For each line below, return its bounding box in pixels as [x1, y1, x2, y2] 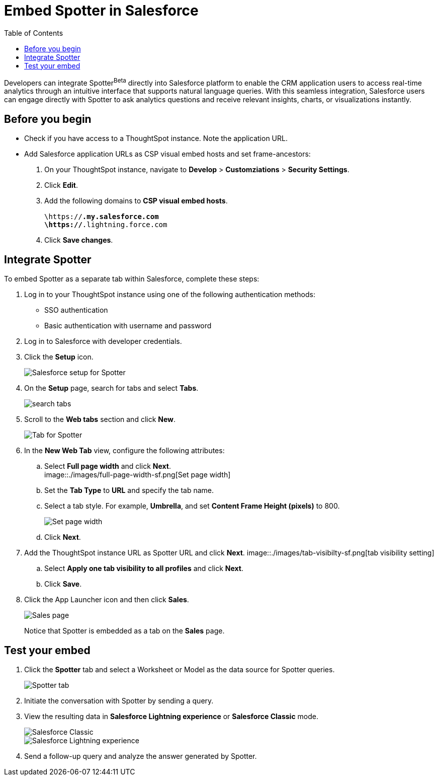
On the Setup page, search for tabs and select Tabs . [24, 384, 199, 393]
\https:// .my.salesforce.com [44, 212, 159, 221]
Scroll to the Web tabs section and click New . [24, 415, 176, 424]
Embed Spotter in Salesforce [4, 2, 199, 19]
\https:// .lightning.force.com [44, 221, 167, 229]
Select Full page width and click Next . [44, 462, 171, 471]
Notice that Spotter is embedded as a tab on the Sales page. [24, 626, 225, 635]
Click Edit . [44, 181, 78, 190]
